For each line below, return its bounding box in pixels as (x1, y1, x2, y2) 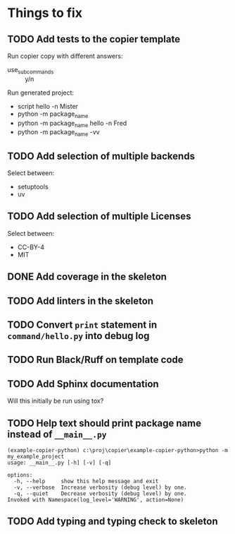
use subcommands (7, 66, 54, 76)
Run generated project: (7, 88, 75, 97)
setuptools (17, 182, 49, 191)
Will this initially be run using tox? (7, 397, 104, 405)
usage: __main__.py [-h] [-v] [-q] (7, 459, 112, 466)
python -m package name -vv (17, 128, 100, 138)
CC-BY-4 (17, 242, 44, 251)
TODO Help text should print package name (7, 417, 202, 429)
